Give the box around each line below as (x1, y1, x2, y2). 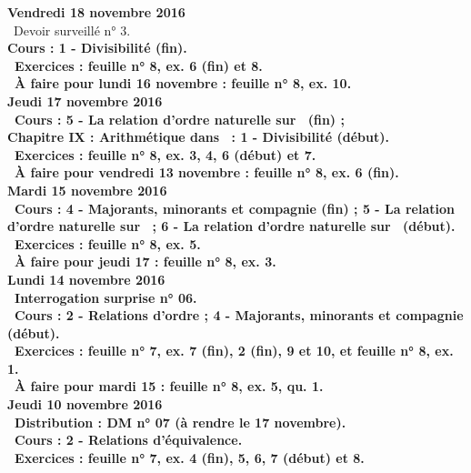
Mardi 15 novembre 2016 (7, 180, 167, 199)
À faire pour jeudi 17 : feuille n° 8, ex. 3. (15, 252, 276, 271)
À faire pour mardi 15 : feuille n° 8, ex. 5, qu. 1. (15, 377, 324, 396)
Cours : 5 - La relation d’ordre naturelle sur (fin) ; (15, 109, 345, 128)
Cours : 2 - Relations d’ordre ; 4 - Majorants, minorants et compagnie (15, 306, 464, 325)
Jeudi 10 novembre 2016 (7, 395, 163, 414)
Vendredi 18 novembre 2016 (7, 3, 185, 21)
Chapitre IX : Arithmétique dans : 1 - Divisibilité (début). (7, 127, 389, 146)
